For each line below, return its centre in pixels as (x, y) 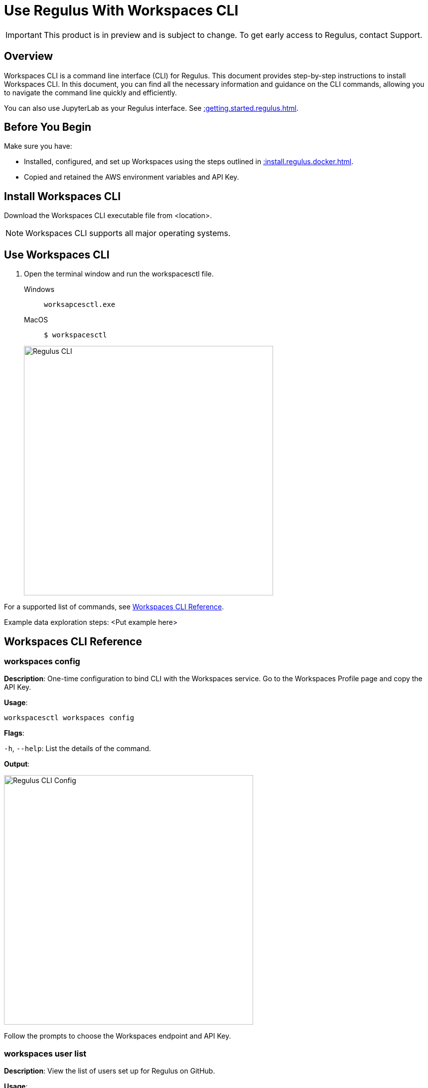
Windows (39, 289)
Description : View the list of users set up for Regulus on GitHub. (110, 1071)
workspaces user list (45, 1053)
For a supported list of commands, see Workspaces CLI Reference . (114, 607)
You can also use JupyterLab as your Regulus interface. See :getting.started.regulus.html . (151, 108)
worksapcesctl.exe (80, 305)
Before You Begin (48, 127)
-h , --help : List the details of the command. (78, 749)
